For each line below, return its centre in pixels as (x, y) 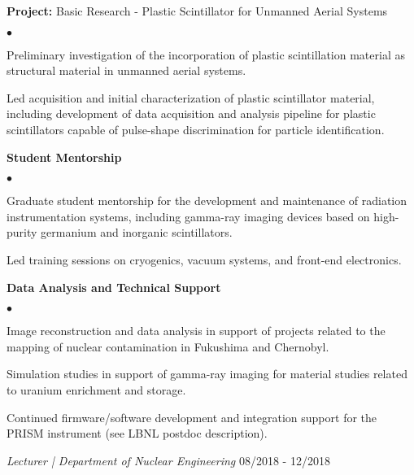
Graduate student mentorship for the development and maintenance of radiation (207, 200)
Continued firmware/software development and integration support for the (192, 417)
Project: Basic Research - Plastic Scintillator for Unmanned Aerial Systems (197, 11)
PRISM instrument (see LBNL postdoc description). (137, 433)
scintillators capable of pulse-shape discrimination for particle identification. (196, 129)
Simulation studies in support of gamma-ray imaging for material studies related (207, 374)
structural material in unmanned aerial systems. (126, 70)
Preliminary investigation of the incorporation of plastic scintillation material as (206, 54)
